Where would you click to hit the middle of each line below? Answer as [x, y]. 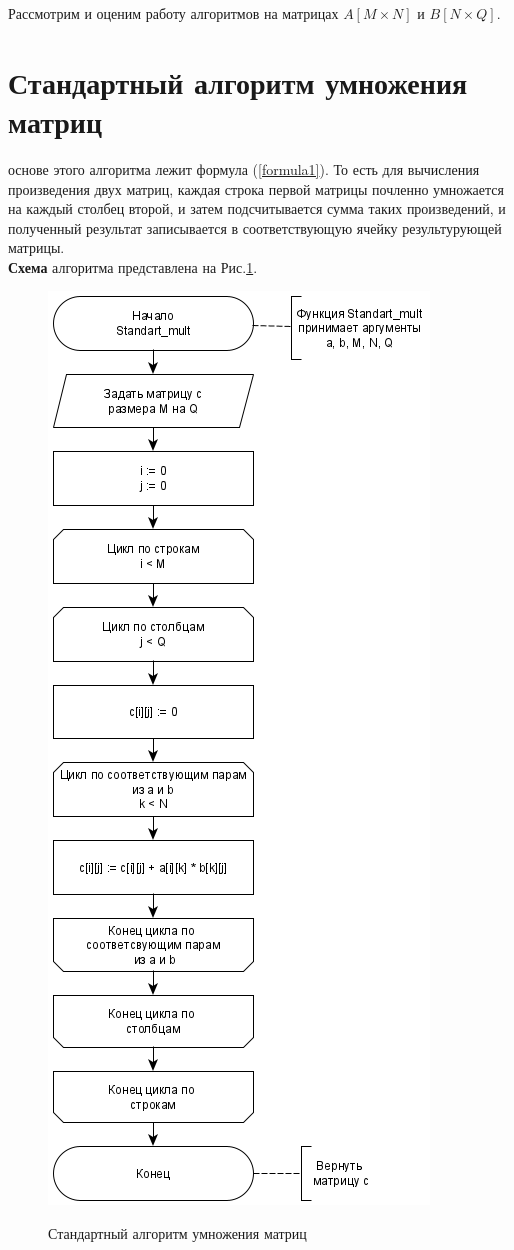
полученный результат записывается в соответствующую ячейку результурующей [255, 227]
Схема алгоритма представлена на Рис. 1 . [133, 266]
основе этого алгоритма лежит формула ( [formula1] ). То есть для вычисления [244, 168]
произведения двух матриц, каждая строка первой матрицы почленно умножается [256, 188]
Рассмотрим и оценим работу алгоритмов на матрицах [173, 13]
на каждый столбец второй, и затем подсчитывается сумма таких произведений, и [257, 208]
